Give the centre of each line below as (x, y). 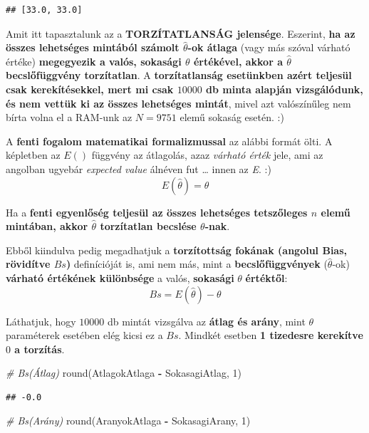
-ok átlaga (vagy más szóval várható (269, 47)
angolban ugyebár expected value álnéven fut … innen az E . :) (139, 168)
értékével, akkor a (238, 61)
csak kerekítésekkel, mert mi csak (90, 89)
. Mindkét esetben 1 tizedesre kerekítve (271, 335)
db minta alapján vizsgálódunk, (285, 89)
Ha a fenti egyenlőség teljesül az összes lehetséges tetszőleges (157, 212)
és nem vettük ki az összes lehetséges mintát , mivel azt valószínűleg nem (178, 103)
